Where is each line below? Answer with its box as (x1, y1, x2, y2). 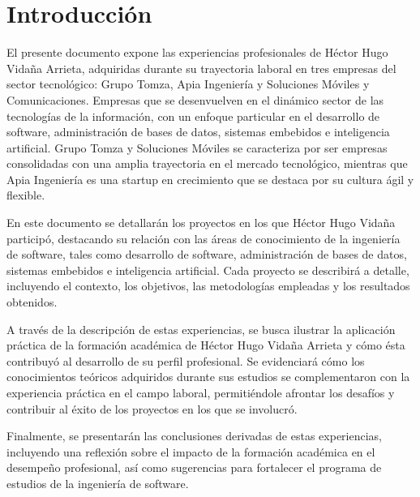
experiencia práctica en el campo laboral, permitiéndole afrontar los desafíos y (6, 384, 395, 401)
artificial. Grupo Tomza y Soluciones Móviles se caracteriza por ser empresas (6, 139, 388, 156)
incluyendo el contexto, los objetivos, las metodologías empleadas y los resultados (6, 277, 410, 294)
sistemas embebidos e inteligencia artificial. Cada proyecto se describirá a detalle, (6, 261, 409, 278)
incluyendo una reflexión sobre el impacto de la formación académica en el (6, 443, 375, 460)
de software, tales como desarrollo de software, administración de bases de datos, (6, 246, 407, 263)
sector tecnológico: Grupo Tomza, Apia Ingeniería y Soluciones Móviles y (6, 75, 370, 92)
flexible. (6, 186, 45, 204)
